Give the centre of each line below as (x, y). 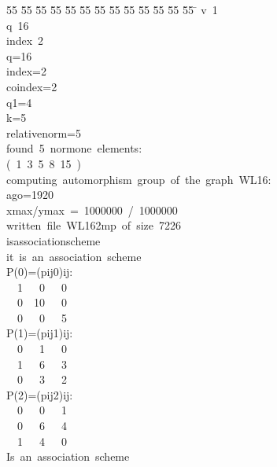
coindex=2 (32, 86)
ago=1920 (30, 195)
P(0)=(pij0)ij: (40, 272)
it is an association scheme (74, 256)
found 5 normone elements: (74, 148)
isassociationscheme (54, 240)
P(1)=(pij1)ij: (40, 333)
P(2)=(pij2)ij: (40, 394)
